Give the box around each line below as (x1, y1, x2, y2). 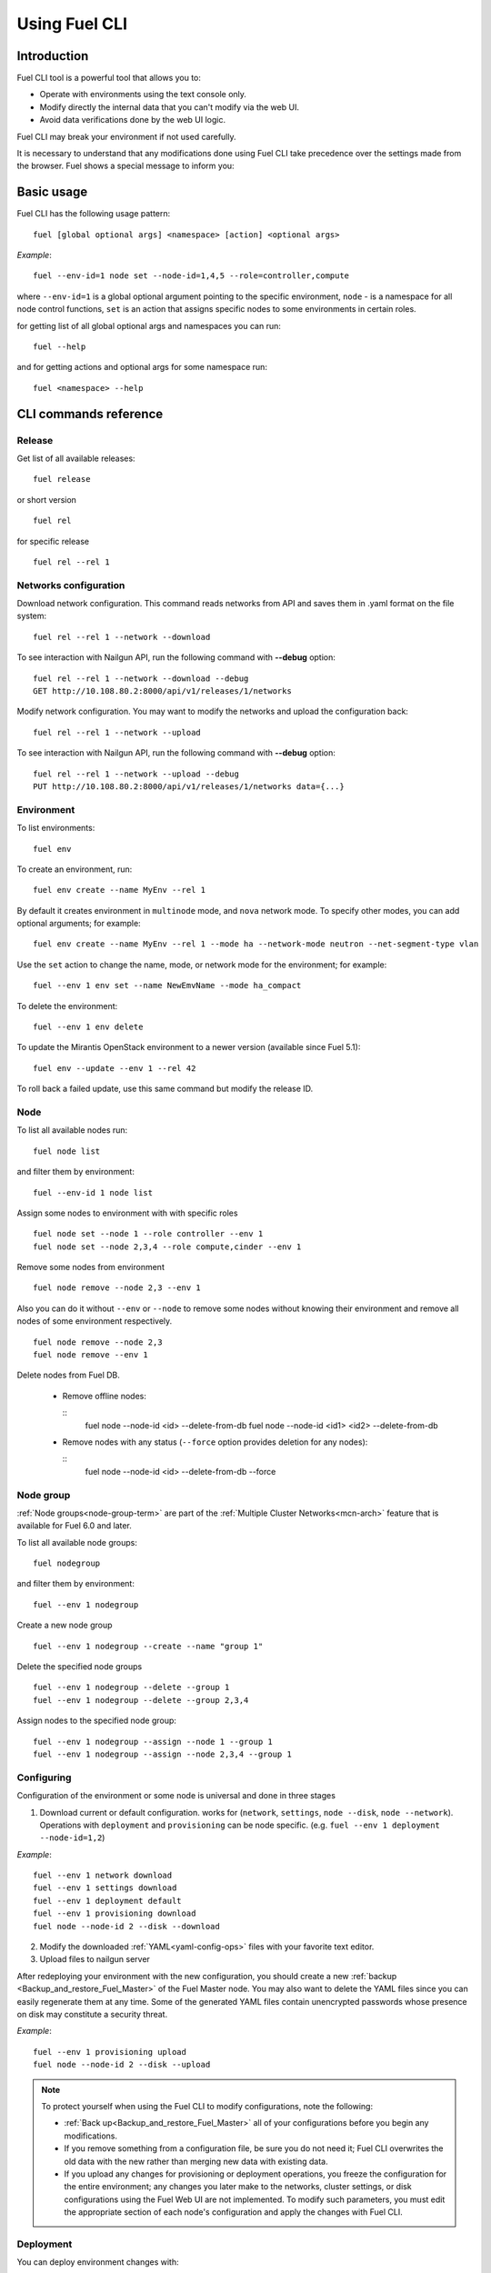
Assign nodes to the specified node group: (16, 1715, 177, 1727)
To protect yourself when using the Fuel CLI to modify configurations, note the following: (41, 2100, 373, 2111)
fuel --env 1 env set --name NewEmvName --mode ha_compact (33, 980, 302, 991)
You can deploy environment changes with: (16, 2257, 179, 2268)
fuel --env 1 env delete (33, 1022, 144, 1032)
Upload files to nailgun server (39, 1954, 150, 1965)
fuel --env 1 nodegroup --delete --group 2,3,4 (33, 1695, 249, 1705)
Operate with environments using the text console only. (39, 89, 247, 100)
